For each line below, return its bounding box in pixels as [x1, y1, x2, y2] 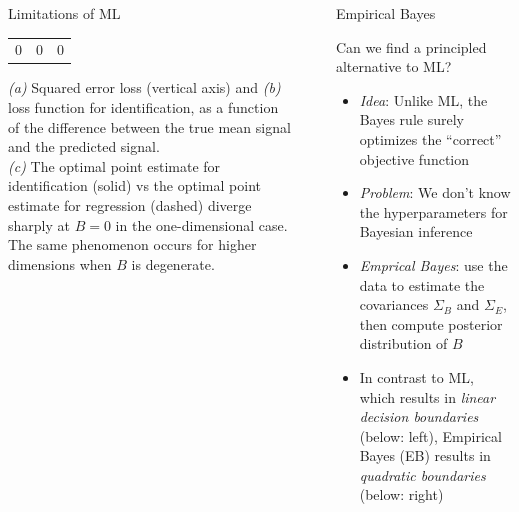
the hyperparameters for [359, 201, 508, 222]
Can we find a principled [335, 36, 487, 57]
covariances [359, 294, 429, 315]
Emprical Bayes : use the [359, 254, 508, 275]
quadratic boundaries [359, 464, 486, 485]
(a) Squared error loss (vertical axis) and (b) [8, 77, 281, 98]
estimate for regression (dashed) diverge [8, 195, 252, 215]
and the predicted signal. [8, 136, 160, 157]
